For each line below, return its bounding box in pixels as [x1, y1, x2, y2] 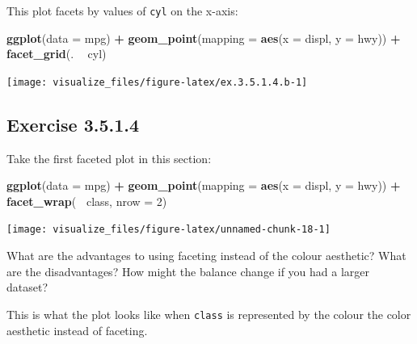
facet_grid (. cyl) [6, 45, 107, 62]
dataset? [6, 279, 48, 296]
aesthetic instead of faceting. [6, 321, 148, 338]
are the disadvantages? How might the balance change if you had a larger [6, 262, 370, 279]
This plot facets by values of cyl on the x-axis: [6, 2, 238, 19]
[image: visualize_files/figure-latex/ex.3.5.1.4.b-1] [6, 76, 308, 88]
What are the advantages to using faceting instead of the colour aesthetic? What [6, 247, 406, 264]
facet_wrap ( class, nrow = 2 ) [6, 192, 167, 209]
